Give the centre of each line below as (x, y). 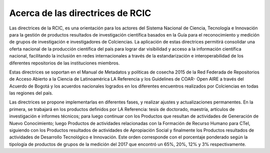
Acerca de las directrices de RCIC (80, 13)
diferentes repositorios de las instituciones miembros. (64, 63)
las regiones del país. (31, 93)
